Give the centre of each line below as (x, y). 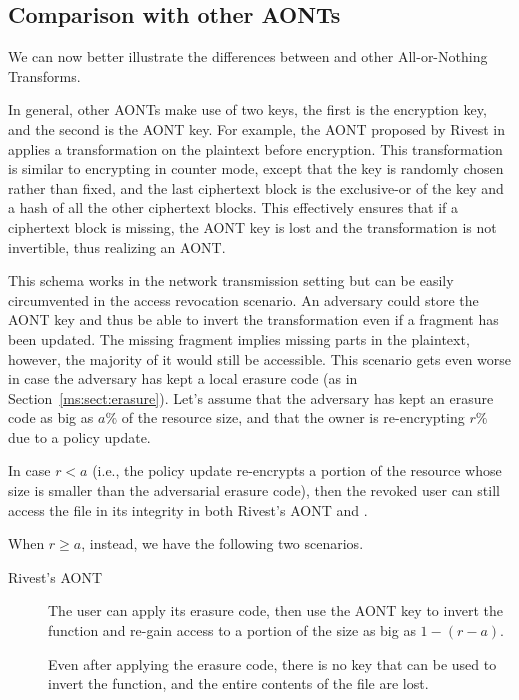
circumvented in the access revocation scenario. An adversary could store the (243, 299)
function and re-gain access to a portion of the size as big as (232, 630)
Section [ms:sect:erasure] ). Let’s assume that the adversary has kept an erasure (251, 397)
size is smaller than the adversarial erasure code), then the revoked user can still (254, 490)
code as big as (51, 417)
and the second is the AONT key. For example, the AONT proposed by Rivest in (256, 128)
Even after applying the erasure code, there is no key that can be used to (272, 663)
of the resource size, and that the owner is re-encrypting (293, 417)
